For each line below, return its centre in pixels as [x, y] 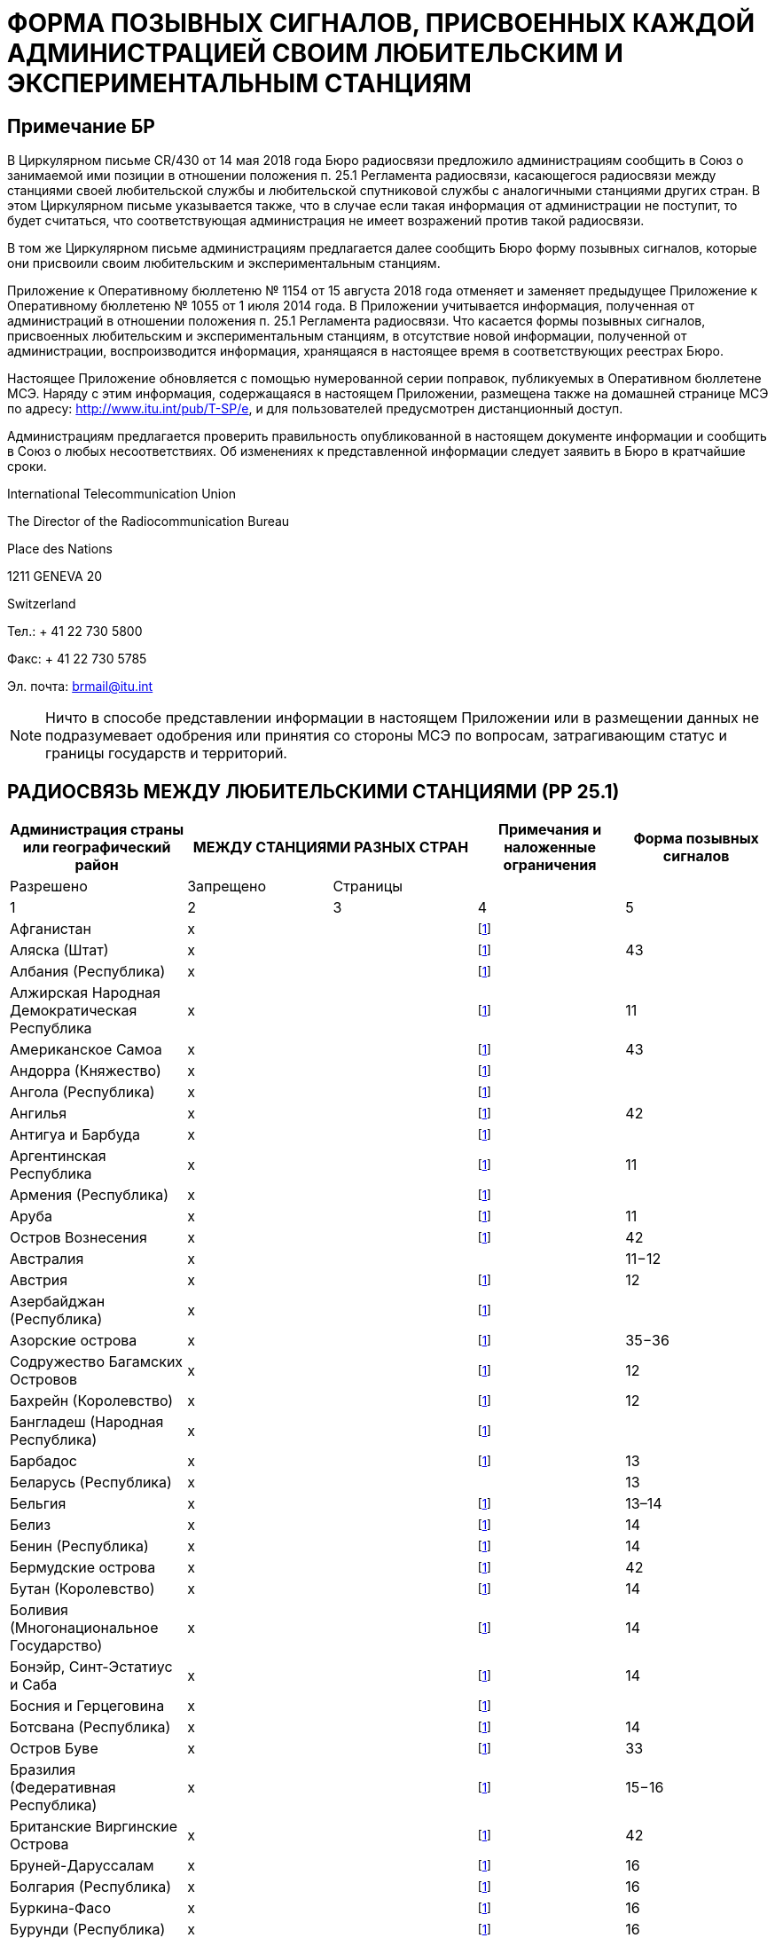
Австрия [39, 1280]
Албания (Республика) [88, 972]
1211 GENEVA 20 [55, 577]
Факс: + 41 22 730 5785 [77, 659]
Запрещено [227, 887]
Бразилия [43, 1770]
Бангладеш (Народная [87, 1422]
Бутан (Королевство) [82, 1589]
